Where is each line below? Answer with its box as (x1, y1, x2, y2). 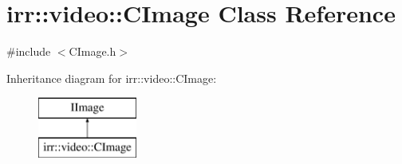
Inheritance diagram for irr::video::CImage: (6, 69, 217, 86)
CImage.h (69, 43, 116, 60)
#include (6, 43, 51, 60)
